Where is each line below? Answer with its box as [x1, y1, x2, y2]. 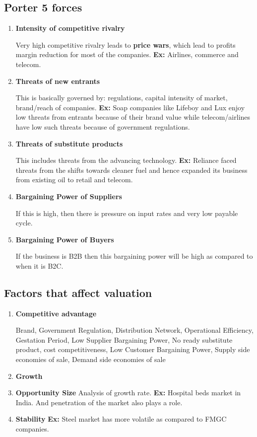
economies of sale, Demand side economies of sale [15, 354, 166, 364]
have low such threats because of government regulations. [15, 121, 190, 132]
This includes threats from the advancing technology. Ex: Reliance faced [15, 155, 237, 165]
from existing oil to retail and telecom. [15, 174, 133, 185]
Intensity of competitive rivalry [15, 23, 125, 33]
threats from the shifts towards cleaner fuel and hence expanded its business [15, 164, 248, 175]
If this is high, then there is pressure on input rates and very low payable [15, 208, 238, 218]
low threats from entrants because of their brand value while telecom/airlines [15, 112, 251, 122]
